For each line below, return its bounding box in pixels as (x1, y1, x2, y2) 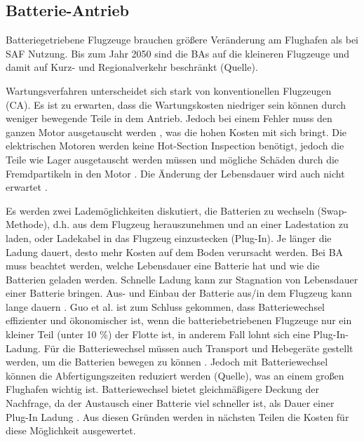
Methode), (6, 217, 50, 232)
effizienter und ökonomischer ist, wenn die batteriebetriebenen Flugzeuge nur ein (6, 313, 352, 328)
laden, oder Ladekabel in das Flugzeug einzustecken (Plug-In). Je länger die (6, 230, 332, 245)
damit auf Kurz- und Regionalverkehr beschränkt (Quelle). (6, 60, 258, 74)
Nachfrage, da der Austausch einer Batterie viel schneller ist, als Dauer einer (6, 396, 335, 410)
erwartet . (6, 180, 48, 194)
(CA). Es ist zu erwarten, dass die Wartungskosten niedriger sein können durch (6, 97, 346, 112)
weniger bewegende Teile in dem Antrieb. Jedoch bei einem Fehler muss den (6, 111, 332, 126)
